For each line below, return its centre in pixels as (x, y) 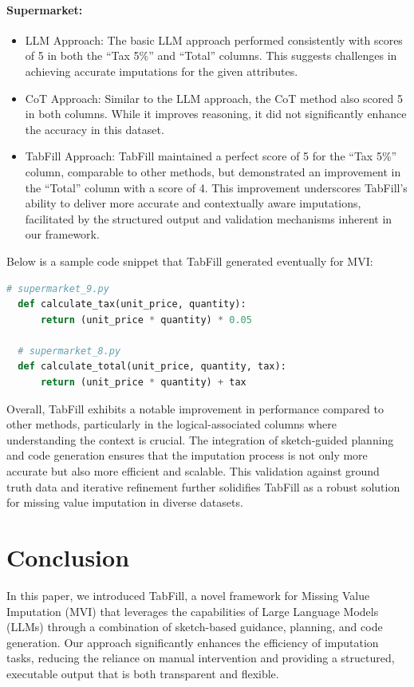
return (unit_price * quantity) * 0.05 (146, 320)
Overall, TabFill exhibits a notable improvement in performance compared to (195, 408)
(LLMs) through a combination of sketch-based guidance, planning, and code (195, 627)
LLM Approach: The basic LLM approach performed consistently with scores (214, 39)
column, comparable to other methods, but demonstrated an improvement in (213, 171)
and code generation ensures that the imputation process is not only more (187, 455)
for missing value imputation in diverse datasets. (125, 502)
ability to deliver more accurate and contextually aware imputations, (193, 203)
